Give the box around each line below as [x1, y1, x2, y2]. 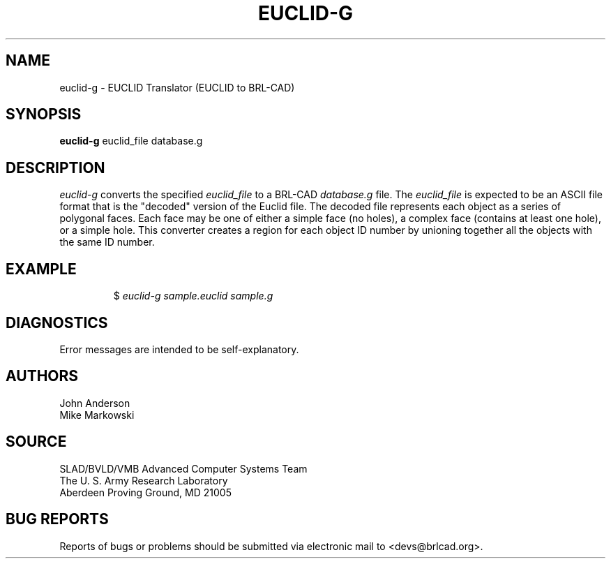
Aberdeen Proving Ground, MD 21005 [59, 486, 232, 498]
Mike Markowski [59, 408, 135, 421]
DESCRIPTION [6, 158, 105, 177]
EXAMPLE [6, 260, 77, 278]
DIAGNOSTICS [6, 313, 108, 332]
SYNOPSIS [6, 105, 82, 124]
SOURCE [6, 433, 67, 451]
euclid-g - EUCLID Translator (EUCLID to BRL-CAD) [59, 81, 295, 94]
